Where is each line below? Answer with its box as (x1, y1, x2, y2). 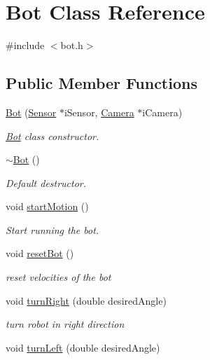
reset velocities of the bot (6, 270, 111, 284)
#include (6, 38, 45, 53)
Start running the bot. (6, 222, 99, 237)
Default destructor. (6, 175, 87, 190)
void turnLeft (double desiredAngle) (6, 340, 160, 354)
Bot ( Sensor (6, 104, 57, 119)
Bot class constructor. (6, 128, 99, 143)
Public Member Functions (6, 72, 197, 94)
